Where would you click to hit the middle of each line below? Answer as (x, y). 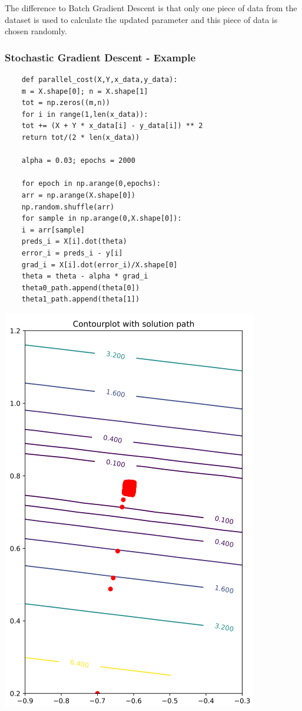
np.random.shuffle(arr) (68, 207)
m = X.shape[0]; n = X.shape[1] (85, 91)
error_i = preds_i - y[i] (72, 253)
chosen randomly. (36, 31)
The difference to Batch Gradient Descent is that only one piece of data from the (151, 8)
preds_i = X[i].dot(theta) (74, 242)
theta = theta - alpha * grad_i (85, 276)
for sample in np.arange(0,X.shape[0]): (102, 219)
